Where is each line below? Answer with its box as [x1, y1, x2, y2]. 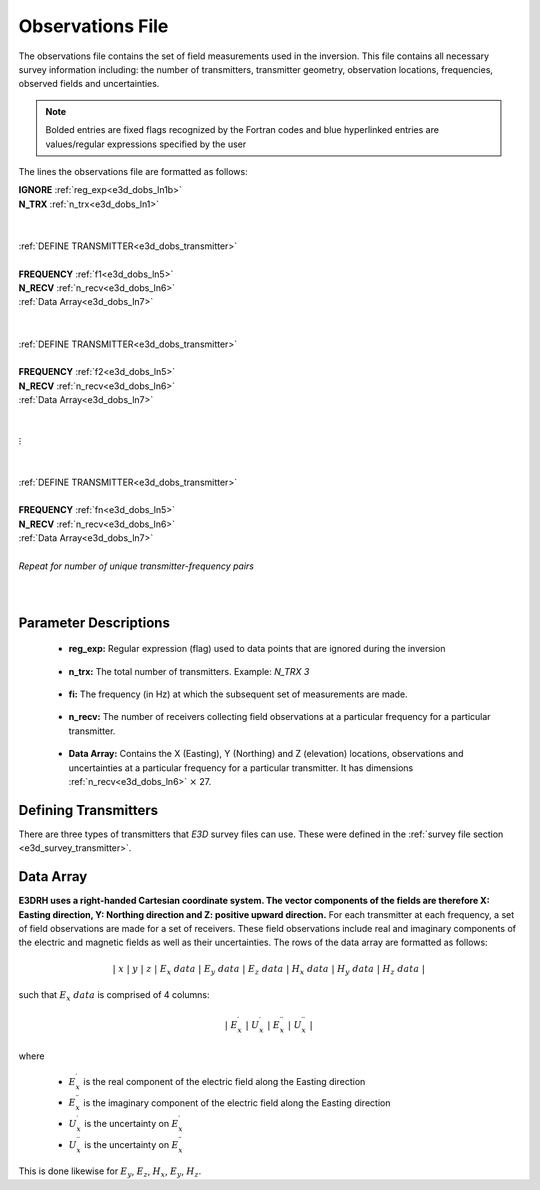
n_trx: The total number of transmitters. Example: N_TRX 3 [68, 665, 310, 677]
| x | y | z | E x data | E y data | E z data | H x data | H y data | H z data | [112, 963, 425, 977]
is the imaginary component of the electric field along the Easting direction [83, 1096, 391, 1109]
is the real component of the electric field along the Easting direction [83, 1075, 366, 1087]
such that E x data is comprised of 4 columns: [18, 989, 210, 1003]
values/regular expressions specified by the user [45, 138, 247, 150]
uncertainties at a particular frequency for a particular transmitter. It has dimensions [68, 761, 414, 774]
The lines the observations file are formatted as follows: [18, 165, 249, 177]
